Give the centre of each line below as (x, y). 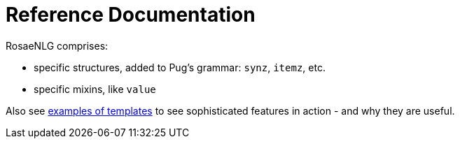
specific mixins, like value (95, 89)
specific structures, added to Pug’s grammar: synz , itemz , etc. (180, 67)
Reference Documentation (131, 15)
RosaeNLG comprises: (57, 45)
